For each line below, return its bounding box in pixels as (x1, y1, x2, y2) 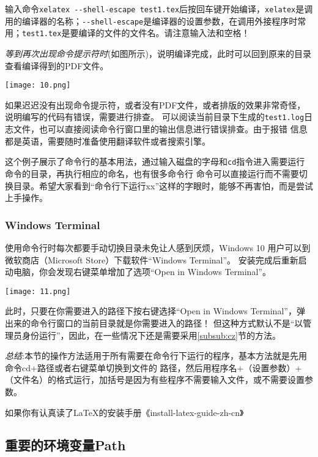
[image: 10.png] (5, 81, 71, 90)
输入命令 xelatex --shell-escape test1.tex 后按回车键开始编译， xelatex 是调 (5, 2, 313, 15)
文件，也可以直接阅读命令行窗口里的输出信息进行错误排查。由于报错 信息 (13, 123, 308, 135)
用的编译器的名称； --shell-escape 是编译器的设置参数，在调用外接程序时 (5, 14, 298, 27)
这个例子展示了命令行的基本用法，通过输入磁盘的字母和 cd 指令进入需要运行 (5, 155, 305, 168)
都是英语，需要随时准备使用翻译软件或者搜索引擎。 (5, 134, 210, 147)
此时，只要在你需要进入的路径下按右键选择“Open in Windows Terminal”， (5, 304, 297, 317)
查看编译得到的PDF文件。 (5, 59, 109, 72)
